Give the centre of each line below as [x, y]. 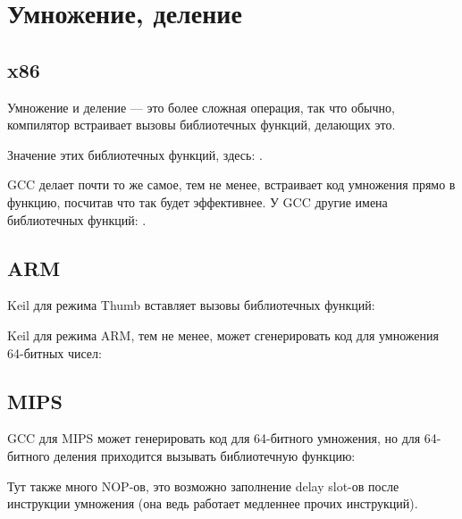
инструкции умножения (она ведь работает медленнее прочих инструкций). [213, 503]
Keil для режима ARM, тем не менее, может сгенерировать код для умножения [223, 335]
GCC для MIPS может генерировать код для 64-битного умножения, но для [214, 438]
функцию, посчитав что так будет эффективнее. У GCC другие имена [197, 201]
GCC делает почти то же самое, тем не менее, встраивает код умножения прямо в [231, 184]
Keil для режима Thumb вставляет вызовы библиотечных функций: [191, 305]
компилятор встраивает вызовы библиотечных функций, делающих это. [202, 125]
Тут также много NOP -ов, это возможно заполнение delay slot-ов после [203, 486]
